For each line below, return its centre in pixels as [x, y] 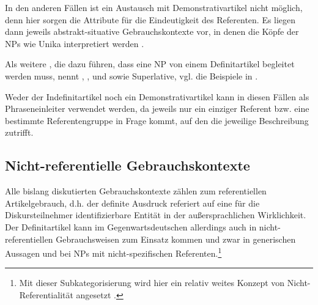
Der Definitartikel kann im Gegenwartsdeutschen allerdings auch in [131, 226]
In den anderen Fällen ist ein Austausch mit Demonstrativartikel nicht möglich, [154, 7]
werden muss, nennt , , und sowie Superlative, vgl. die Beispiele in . [131, 75]
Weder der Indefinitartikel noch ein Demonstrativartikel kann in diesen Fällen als [157, 96]
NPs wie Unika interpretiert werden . [75, 43]
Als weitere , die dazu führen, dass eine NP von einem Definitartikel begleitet [150, 64]
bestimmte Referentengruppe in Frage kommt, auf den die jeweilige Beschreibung [157, 120]
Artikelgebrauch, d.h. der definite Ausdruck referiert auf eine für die [132, 203]
